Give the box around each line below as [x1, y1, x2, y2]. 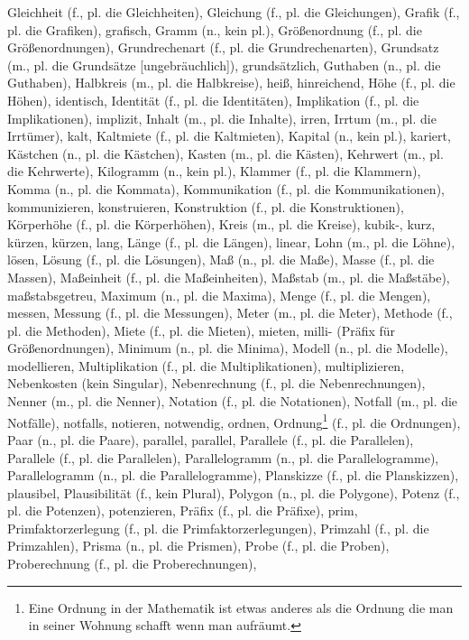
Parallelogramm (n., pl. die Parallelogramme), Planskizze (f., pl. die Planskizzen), [7, 466, 459, 485]
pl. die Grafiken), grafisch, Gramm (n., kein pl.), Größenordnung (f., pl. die [7, 20, 422, 39]
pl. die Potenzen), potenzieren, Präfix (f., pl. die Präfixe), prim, [7, 501, 358, 520]
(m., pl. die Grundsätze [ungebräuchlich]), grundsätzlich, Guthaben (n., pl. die [7, 55, 441, 74]
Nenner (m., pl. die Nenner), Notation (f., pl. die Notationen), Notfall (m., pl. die [7, 392, 458, 411]
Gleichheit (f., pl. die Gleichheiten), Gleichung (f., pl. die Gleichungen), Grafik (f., [7, 3, 460, 21]
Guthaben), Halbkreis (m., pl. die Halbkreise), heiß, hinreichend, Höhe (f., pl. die [7, 73, 455, 92]
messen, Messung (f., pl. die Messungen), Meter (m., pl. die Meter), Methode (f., [7, 303, 453, 322]
